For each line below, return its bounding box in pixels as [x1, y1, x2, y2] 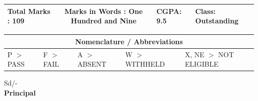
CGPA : [156, 5, 182, 16]
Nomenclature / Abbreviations [75, 36, 183, 46]
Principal [4, 87, 36, 98]
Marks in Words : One [64, 5, 143, 16]
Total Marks [7, 5, 51, 16]
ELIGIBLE [185, 59, 219, 69]
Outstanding [195, 15, 239, 26]
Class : [195, 5, 216, 16]
